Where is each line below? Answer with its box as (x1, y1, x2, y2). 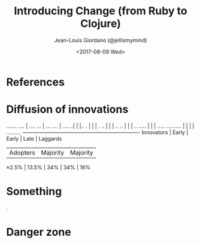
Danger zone (6, 226, 72, 239)
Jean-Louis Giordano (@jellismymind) (54, 36, 147, 44)
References (6, 75, 65, 89)
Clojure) (80, 17, 122, 30)
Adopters (9, 148, 36, 156)
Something (6, 185, 62, 198)
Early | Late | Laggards (6, 135, 62, 142)
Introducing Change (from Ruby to (14, 4, 187, 18)
